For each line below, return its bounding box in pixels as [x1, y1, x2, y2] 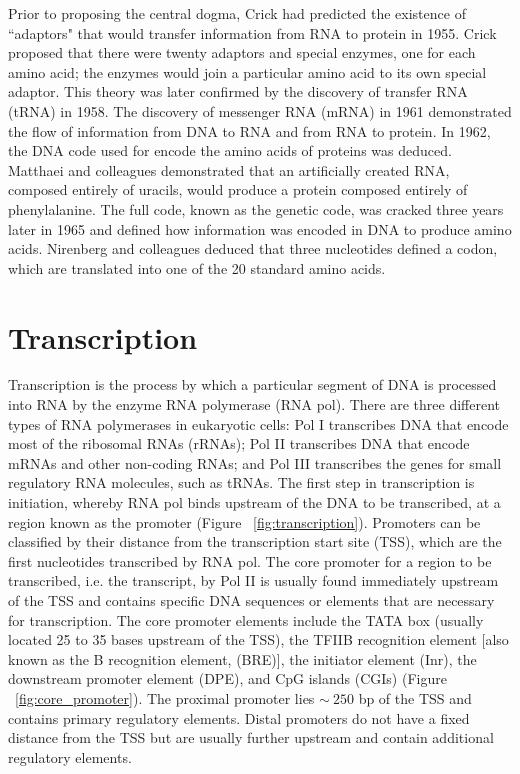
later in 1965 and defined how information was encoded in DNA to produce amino [8, 218, 512, 239]
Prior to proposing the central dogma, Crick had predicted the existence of [8, 3, 466, 23]
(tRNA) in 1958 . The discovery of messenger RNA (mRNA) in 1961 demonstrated [8, 100, 512, 121]
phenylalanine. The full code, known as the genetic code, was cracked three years [8, 198, 504, 219]
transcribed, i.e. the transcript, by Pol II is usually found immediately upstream [8, 570, 499, 591]
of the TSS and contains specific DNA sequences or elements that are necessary [8, 589, 495, 610]
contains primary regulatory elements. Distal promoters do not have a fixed [8, 707, 470, 728]
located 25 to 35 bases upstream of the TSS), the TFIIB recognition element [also [8, 629, 509, 650]
